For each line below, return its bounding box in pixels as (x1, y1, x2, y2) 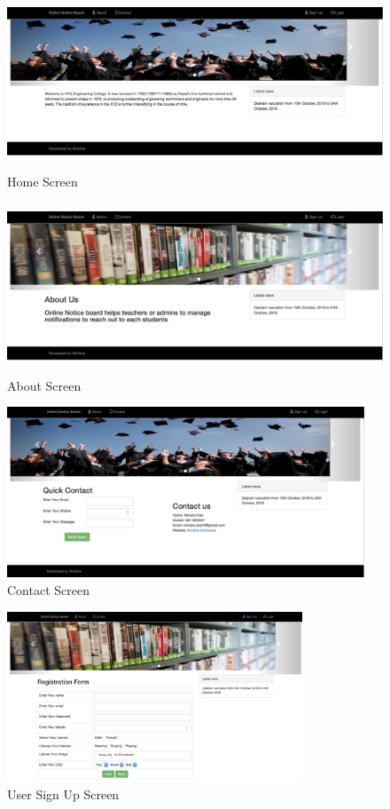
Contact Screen (7, 580, 90, 599)
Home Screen (7, 171, 78, 190)
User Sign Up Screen (7, 785, 120, 804)
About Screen (7, 376, 82, 394)
